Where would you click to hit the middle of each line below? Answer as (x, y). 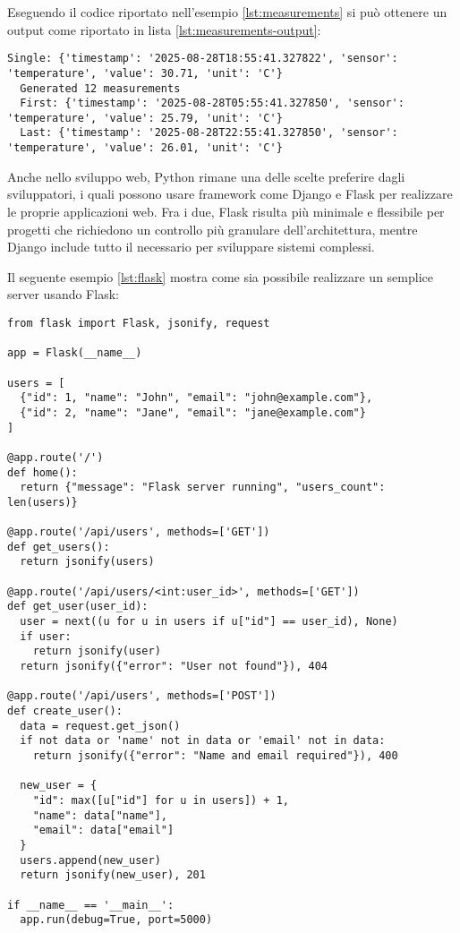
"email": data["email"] (103, 830)
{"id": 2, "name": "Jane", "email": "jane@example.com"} (193, 412)
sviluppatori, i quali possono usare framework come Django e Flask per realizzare (230, 194)
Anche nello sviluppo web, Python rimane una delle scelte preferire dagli (206, 176)
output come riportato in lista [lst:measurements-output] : (164, 29)
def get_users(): (59, 547)
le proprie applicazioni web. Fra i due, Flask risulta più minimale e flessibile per (226, 211)
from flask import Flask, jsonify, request (139, 323)
